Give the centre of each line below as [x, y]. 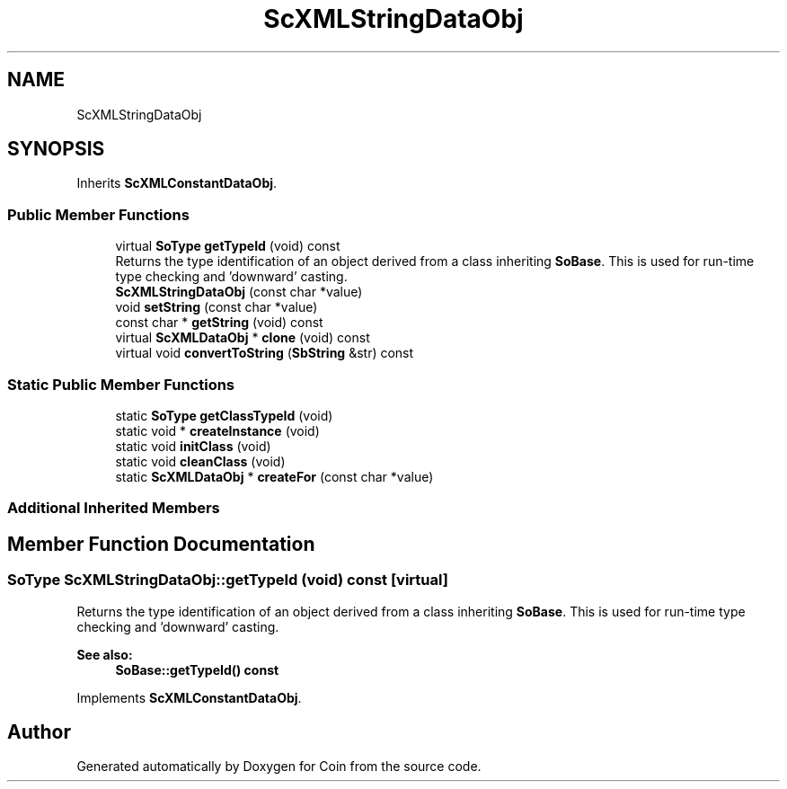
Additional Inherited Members [114, 508]
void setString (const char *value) [217, 307]
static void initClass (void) [193, 446]
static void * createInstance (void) [217, 430]
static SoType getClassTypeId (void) [224, 415]
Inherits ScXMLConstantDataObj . [177, 183]
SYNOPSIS [56, 149]
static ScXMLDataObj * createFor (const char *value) [274, 476]
